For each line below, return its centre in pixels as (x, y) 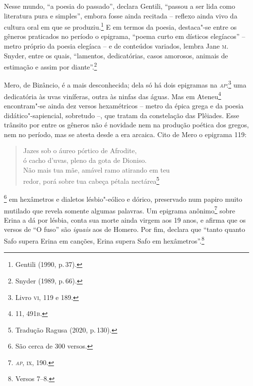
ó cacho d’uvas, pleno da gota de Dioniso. (85, 160)
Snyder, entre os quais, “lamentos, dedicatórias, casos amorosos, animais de (116, 55)
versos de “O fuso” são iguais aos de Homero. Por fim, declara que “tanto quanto (125, 229)
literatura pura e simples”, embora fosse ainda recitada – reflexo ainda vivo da (121, 15)
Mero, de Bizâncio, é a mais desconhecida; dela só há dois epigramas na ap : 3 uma (125, 84)
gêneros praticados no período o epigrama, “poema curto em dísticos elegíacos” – (125, 36)
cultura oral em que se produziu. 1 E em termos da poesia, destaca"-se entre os (120, 26)
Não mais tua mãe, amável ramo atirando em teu (96, 169)
